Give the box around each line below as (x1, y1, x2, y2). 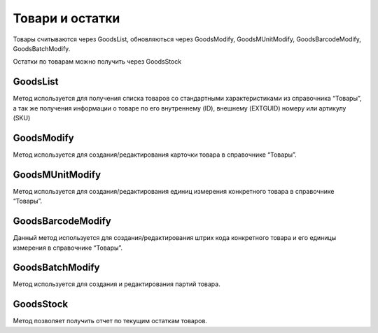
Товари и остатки (13, 10, 120, 26)
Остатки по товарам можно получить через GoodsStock (13, 57, 182, 66)
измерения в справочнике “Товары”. (13, 243, 122, 252)
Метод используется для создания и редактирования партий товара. (13, 280, 220, 288)
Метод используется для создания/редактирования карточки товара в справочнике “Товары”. (13, 150, 297, 159)
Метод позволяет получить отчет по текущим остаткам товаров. (13, 317, 208, 325)
